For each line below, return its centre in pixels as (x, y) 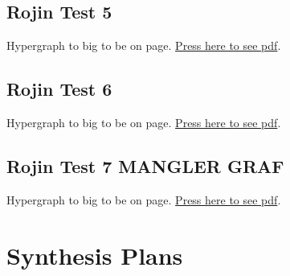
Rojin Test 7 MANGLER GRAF (145, 165)
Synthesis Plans (95, 255)
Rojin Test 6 (59, 89)
